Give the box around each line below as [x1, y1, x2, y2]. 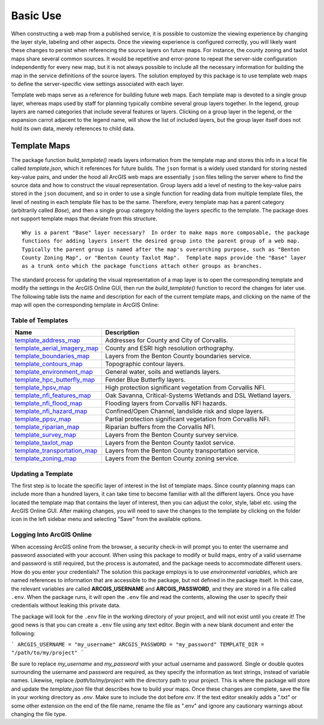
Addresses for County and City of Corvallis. [105, 336, 228, 344]
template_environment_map [14, 368, 93, 376]
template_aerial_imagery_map [14, 344, 99, 352]
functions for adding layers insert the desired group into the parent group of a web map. [22, 238, 300, 244]
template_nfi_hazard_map [14, 407, 88, 415]
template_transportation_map [14, 447, 98, 455]
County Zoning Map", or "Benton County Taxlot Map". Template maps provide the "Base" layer [22, 254, 307, 261]
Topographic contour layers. [105, 360, 185, 369]
